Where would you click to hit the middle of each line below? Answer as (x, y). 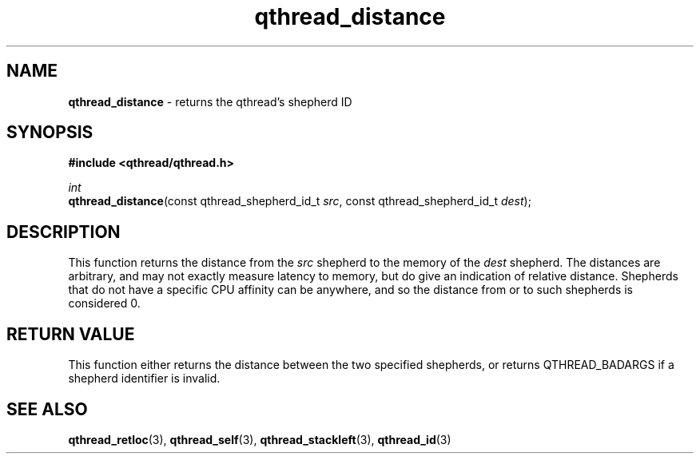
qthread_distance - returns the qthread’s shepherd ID (210, 101)
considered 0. (104, 303)
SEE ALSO (47, 409)
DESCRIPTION (64, 232)
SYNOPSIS (50, 133)
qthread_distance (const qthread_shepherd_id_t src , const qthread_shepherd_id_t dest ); (300, 201)
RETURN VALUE (71, 334)
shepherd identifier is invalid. (144, 379)
